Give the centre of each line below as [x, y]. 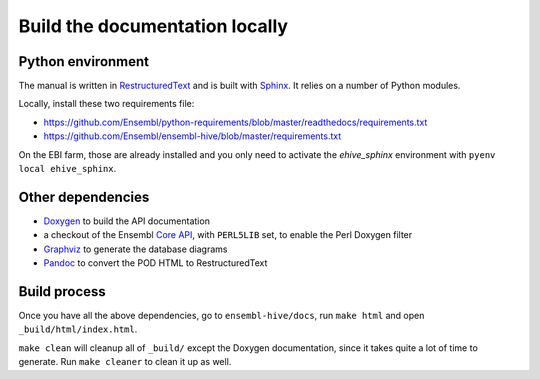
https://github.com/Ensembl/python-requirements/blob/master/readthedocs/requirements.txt [235, 122]
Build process [62, 291]
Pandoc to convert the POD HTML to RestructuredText [155, 263]
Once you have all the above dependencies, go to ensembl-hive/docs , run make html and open [221, 315]
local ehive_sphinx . [67, 169]
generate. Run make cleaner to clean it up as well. [125, 362]
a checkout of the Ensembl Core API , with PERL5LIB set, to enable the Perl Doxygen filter [228, 235]
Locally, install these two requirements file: [106, 104]
